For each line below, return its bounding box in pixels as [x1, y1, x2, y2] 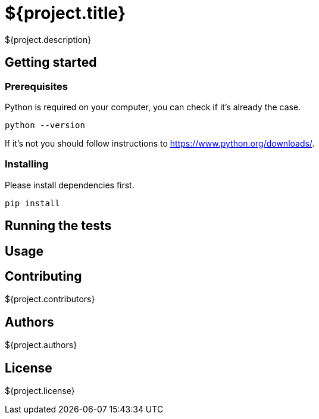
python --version [5, 120, 85, 130]
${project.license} [5, 386, 75, 396]
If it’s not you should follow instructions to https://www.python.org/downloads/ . [5, 138, 315, 148]
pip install [5, 198, 60, 208]
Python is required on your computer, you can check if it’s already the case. [5, 101, 301, 112]
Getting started [5, 55, 97, 70]
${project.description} [5, 34, 92, 45]
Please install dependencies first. [5, 179, 135, 190]
